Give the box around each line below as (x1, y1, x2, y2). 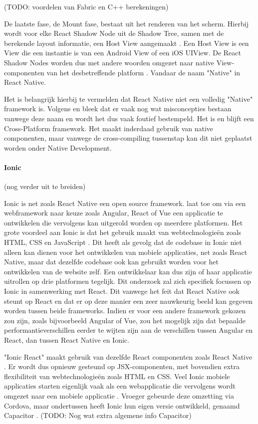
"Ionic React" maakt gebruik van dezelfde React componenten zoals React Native (4, 351, 253, 362)
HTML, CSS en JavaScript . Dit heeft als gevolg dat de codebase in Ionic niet (4, 237, 242, 247)
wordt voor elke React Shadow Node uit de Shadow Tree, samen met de (4, 28, 224, 38)
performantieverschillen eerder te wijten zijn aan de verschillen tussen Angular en (4, 325, 253, 335)
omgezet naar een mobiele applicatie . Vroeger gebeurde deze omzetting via (4, 390, 234, 401)
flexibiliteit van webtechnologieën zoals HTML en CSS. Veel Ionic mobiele (4, 371, 230, 381)
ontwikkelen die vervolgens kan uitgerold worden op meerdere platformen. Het (4, 217, 243, 227)
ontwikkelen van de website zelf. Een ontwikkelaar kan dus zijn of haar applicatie (4, 266, 252, 276)
